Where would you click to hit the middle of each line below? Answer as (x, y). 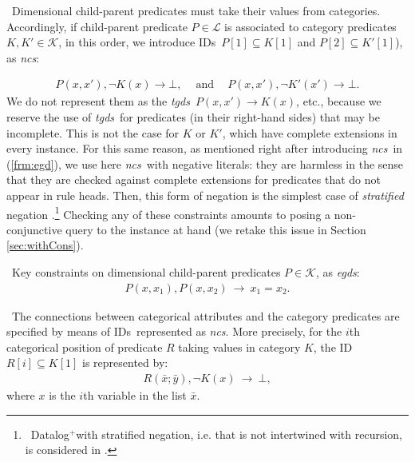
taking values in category (239, 346)
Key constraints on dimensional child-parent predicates (146, 272)
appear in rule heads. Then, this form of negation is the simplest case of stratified (205, 195)
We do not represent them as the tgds (98, 101)
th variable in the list (135, 395)
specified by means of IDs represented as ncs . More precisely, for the (174, 331)
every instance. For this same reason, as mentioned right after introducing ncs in (205, 148)
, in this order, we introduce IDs (137, 42)
